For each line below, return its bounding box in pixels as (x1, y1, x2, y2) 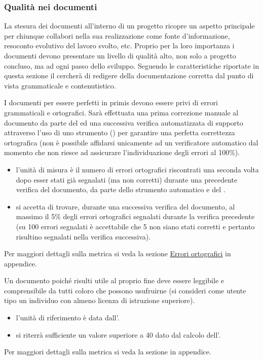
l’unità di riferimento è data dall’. (16, 312, 120, 323)
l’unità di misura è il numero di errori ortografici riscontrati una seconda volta (16, 164, 259, 174)
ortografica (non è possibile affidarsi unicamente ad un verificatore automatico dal (4, 137, 258, 147)
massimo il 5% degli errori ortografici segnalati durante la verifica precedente (16, 211, 255, 222)
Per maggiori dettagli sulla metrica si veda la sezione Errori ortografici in (4, 248, 231, 259)
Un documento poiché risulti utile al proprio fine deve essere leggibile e (4, 275, 224, 286)
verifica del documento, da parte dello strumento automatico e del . (16, 184, 226, 195)
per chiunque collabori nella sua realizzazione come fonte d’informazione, (4, 30, 230, 41)
